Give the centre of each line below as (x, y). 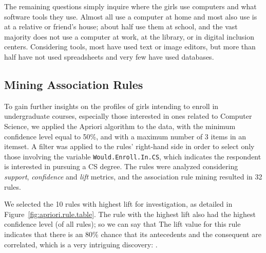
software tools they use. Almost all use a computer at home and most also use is (131, 16)
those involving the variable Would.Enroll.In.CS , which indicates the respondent (133, 156)
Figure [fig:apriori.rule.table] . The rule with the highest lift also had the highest (130, 214)
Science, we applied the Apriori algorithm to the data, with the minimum (120, 126)
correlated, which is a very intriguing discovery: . (81, 244)
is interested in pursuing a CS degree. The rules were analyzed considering (121, 166)
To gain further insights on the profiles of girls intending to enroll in (111, 106)
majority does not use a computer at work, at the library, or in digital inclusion (129, 36)
